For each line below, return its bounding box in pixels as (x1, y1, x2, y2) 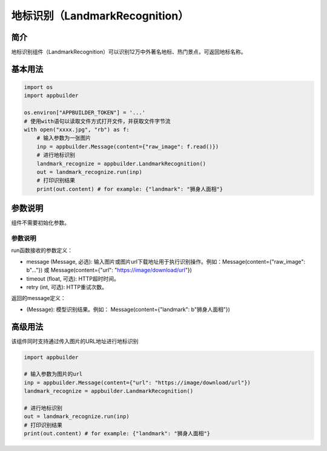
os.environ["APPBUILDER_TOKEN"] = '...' (24, 109, 145, 116)
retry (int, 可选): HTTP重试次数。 (26, 283, 107, 290)
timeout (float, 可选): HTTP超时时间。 (26, 275, 119, 282)
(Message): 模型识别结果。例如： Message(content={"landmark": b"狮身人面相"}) (26, 306, 230, 313)
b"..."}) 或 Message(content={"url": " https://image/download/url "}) (26, 267, 192, 274)
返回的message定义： (11, 295, 66, 302)
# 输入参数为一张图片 (36, 135, 91, 142)
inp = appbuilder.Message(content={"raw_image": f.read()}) (36, 143, 219, 150)
